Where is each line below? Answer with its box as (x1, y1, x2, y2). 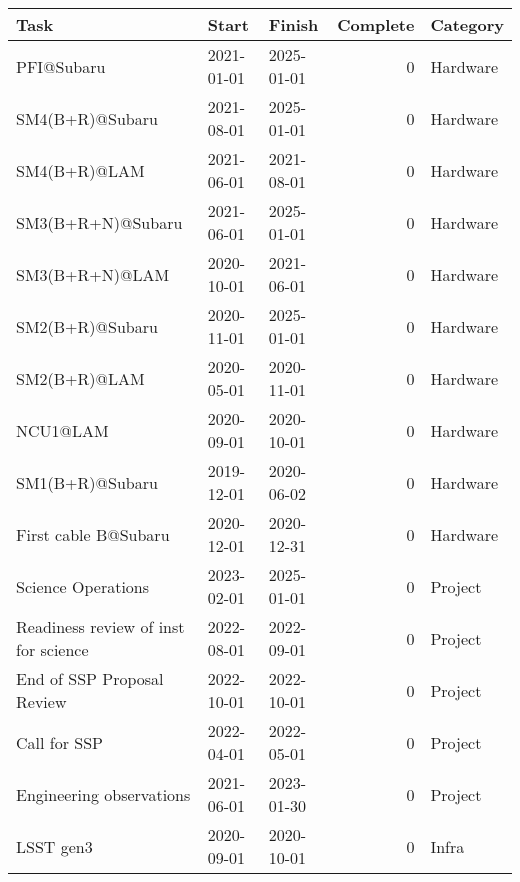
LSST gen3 (16, 834, 93, 858)
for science (16, 638, 89, 661)
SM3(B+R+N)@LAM (16, 262, 170, 286)
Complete (337, 13, 415, 36)
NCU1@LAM (16, 418, 109, 442)
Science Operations (16, 574, 150, 598)
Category (430, 13, 504, 36)
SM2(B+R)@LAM (16, 366, 145, 390)
